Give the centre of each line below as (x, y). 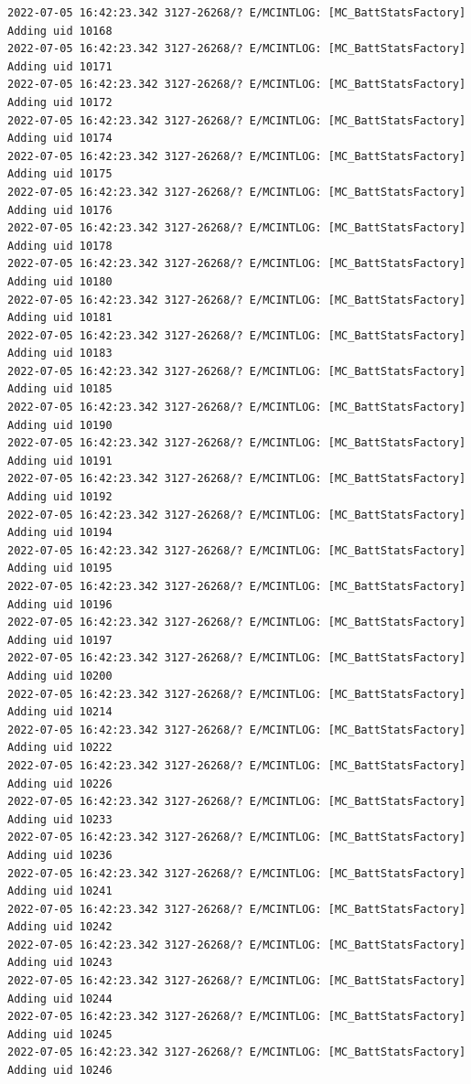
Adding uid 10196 (60, 604)
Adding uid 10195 (60, 569)
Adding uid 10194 (60, 533)
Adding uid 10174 (60, 139)
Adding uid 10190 (60, 425)
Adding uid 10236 (60, 855)
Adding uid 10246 (60, 1071)
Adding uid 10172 (60, 102)
